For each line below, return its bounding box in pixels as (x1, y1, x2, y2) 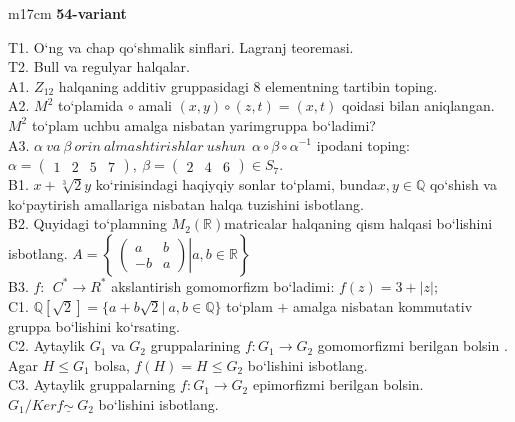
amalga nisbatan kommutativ (293, 295, 473, 316)
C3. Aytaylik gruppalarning (8, 374, 176, 395)
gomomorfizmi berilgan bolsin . (317, 335, 508, 356)
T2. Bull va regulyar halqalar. (8, 56, 190, 77)
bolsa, (94, 354, 130, 375)
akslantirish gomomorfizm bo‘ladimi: (111, 275, 335, 296)
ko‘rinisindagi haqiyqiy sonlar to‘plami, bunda (95, 174, 378, 195)
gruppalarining (150, 335, 241, 356)
